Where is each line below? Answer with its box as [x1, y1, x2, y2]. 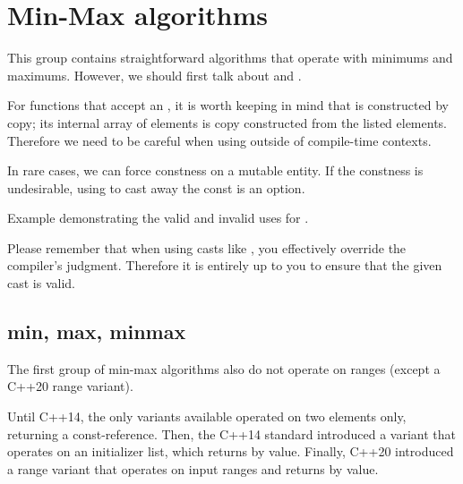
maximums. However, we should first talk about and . [7, 65, 302, 84]
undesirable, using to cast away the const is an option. [7, 178, 305, 197]
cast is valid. [7, 274, 75, 293]
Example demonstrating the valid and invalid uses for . [7, 208, 309, 227]
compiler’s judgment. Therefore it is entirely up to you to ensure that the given [7, 256, 442, 275]
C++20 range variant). [7, 377, 133, 395]
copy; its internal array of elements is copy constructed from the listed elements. [7, 113, 447, 132]
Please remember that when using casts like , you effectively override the [7, 238, 407, 257]
